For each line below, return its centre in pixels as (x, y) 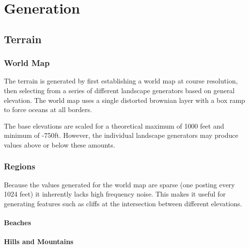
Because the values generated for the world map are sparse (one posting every (119, 184)
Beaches (18, 223)
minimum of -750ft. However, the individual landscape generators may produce (121, 135)
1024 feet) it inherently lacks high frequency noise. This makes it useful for (115, 194)
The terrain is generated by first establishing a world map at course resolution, (121, 81)
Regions (20, 166)
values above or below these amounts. (60, 144)
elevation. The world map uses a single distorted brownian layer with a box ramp (124, 100)
